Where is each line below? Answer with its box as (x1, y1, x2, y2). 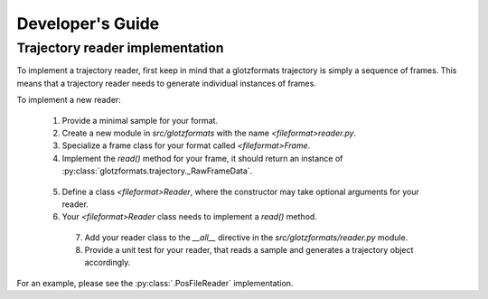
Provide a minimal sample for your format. (61, 115, 219, 126)
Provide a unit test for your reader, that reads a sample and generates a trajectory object (84, 245, 414, 256)
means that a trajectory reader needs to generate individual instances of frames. (16, 78, 316, 89)
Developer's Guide (16, 14, 160, 33)
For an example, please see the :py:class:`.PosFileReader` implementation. (16, 277, 294, 288)
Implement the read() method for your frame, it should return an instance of (61, 153, 343, 164)
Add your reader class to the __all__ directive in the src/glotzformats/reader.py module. (84, 231, 408, 243)
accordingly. (84, 257, 131, 268)
